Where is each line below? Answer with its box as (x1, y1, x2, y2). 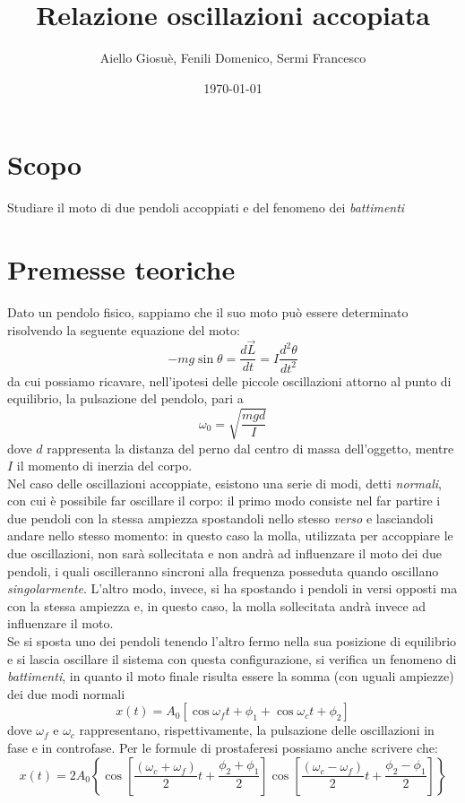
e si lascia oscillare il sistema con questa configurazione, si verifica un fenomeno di (7, 649, 457, 668)
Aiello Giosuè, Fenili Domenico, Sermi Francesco (99, 48, 366, 67)
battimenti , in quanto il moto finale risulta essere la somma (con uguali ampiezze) (7, 667, 454, 686)
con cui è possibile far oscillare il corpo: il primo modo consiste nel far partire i (7, 491, 441, 510)
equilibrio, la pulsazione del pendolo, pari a (7, 389, 244, 408)
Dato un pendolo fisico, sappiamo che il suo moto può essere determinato (7, 302, 409, 321)
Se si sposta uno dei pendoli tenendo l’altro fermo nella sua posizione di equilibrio (7, 632, 457, 651)
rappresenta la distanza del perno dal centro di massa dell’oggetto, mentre (47, 438, 454, 457)
